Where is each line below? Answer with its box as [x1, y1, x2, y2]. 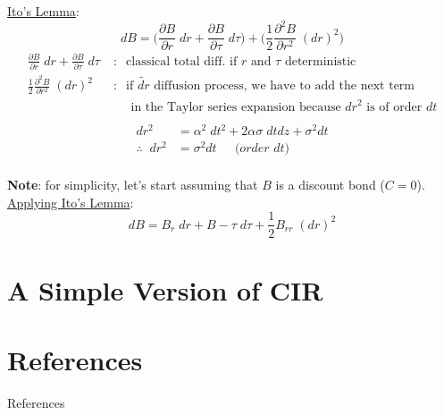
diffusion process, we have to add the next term [154, 80, 415, 93]
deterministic [284, 55, 356, 68]
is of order [366, 100, 423, 114]
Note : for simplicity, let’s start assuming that [7, 175, 258, 194]
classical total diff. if [126, 55, 238, 68]
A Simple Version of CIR [7, 271, 323, 308]
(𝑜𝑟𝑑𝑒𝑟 [234, 142, 270, 156]
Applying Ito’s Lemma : [7, 192, 134, 211]
